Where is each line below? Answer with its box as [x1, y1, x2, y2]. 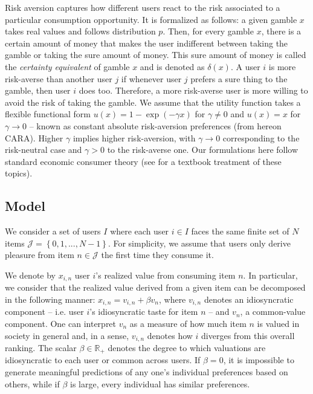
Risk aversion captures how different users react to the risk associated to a [5, 1, 280, 13]
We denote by [5, 268, 56, 281]
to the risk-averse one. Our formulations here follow [107, 143, 298, 156]
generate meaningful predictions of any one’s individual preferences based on [5, 366, 288, 378]
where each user [110, 225, 169, 237]
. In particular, [243, 268, 298, 281]
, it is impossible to [223, 354, 294, 366]
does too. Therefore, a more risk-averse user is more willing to [79, 84, 308, 97]
